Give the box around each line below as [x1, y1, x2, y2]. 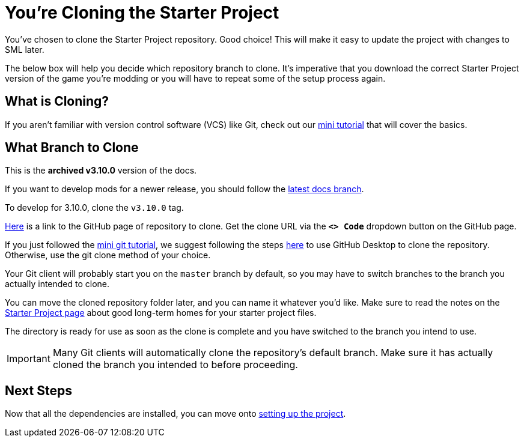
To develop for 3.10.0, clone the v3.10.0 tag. [5, 202, 184, 213]
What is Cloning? [5, 94, 109, 109]
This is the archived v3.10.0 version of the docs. [5, 165, 197, 176]
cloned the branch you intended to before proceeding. [52, 359, 298, 371]
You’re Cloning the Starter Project [5, 2, 279, 23]
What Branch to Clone [5, 140, 139, 156]
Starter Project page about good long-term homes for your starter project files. [5, 307, 317, 318]
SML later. [5, 44, 44, 55]
